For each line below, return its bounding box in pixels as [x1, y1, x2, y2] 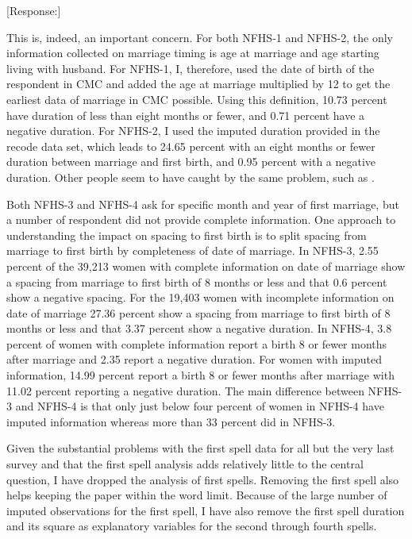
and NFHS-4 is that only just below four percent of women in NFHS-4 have [15, 398, 384, 414]
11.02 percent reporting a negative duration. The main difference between [6, 382, 364, 398]
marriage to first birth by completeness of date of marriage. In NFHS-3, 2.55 [6, 242, 379, 259]
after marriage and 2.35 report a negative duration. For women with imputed [6, 351, 383, 368]
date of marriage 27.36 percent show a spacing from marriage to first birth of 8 [6, 304, 391, 321]
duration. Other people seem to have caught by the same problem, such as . [6, 168, 375, 185]
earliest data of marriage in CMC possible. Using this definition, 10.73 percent [6, 90, 387, 107]
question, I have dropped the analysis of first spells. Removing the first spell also [6, 471, 399, 487]
